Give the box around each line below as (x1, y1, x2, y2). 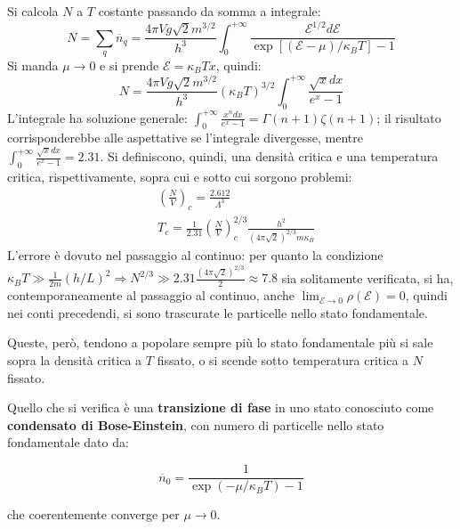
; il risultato (376, 108, 441, 126)
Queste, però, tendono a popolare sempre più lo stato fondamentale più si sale (7, 333, 433, 352)
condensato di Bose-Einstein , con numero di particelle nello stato (7, 415, 384, 434)
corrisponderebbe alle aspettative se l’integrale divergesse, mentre (7, 128, 363, 147)
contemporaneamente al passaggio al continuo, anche (7, 286, 295, 305)
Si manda (7, 55, 59, 74)
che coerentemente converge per (7, 505, 180, 524)
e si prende (100, 55, 159, 74)
